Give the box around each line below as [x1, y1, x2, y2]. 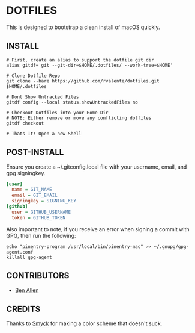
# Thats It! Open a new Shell [6, 131, 82, 137]
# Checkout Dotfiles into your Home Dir [6, 110, 109, 116]
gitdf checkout [6, 120, 44, 126]
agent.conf [6, 249, 34, 255]
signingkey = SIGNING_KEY [11, 198, 77, 204]
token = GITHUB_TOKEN [11, 214, 66, 220]
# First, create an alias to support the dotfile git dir [6, 57, 154, 63]
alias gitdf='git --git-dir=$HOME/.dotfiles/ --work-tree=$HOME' [6, 62, 173, 68]
